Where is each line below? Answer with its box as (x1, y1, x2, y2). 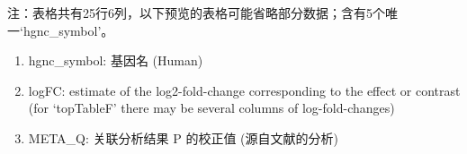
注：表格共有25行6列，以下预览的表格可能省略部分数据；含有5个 (7, 4, 385, 21)
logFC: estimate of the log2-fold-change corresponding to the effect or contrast (28, 81, 461, 99)
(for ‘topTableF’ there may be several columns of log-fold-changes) (28, 98, 395, 117)
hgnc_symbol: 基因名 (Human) (28, 51, 203, 70)
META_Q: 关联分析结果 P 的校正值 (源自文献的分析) (28, 128, 338, 147)
